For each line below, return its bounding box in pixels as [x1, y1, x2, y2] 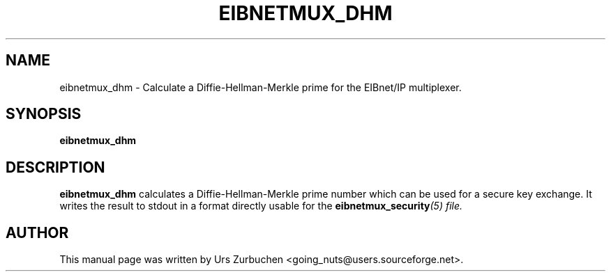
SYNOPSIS [6, 105, 82, 123]
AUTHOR [6, 223, 69, 242]
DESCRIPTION [6, 158, 105, 176]
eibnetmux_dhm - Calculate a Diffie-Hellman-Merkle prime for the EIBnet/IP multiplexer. [59, 81, 462, 93]
